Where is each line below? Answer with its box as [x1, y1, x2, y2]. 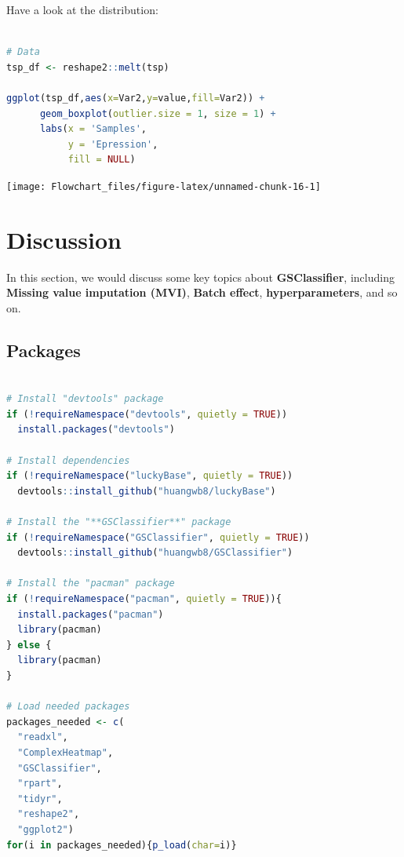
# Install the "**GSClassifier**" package [6, 516, 231, 528]
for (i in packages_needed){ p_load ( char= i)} [6, 839, 237, 851]
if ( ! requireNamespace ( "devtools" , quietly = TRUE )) [6, 408, 288, 420]
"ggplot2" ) [17, 823, 74, 835]
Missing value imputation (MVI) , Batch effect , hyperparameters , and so [6, 284, 398, 301]
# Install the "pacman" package [6, 578, 175, 589]
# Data [6, 46, 40, 58]
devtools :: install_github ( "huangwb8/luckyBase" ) [17, 485, 276, 497]
